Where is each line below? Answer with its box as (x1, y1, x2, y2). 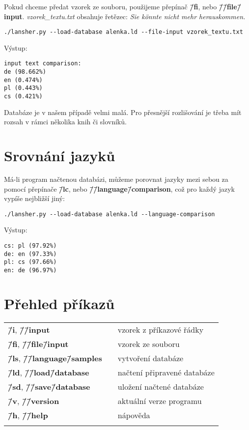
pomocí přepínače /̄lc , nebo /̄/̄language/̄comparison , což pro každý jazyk (4, 183, 235, 194)
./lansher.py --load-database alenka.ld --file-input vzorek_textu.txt (4, 29, 243, 36)
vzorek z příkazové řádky (117, 323, 204, 335)
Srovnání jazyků (4, 145, 115, 166)
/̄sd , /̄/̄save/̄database (8, 380, 90, 392)
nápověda (117, 409, 150, 421)
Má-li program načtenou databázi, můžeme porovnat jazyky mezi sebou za (4, 174, 228, 184)
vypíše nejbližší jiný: (4, 193, 65, 203)
